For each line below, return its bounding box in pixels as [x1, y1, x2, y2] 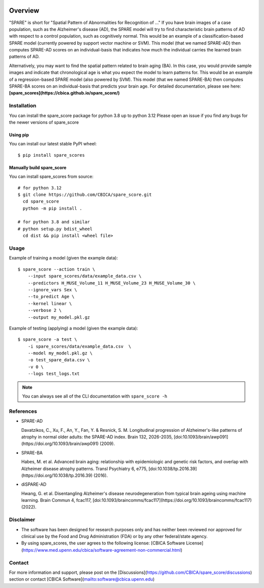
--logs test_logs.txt [27, 371, 80, 376]
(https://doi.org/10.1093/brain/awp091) [21, 441, 99, 447]
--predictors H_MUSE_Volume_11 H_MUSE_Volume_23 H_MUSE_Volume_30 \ [27, 280, 196, 286]
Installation [9, 102, 37, 109]
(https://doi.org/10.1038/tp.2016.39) [21, 472, 93, 478]
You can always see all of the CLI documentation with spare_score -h [22, 393, 168, 399]
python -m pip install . [22, 206, 83, 211]
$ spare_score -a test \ [18, 337, 77, 342]
